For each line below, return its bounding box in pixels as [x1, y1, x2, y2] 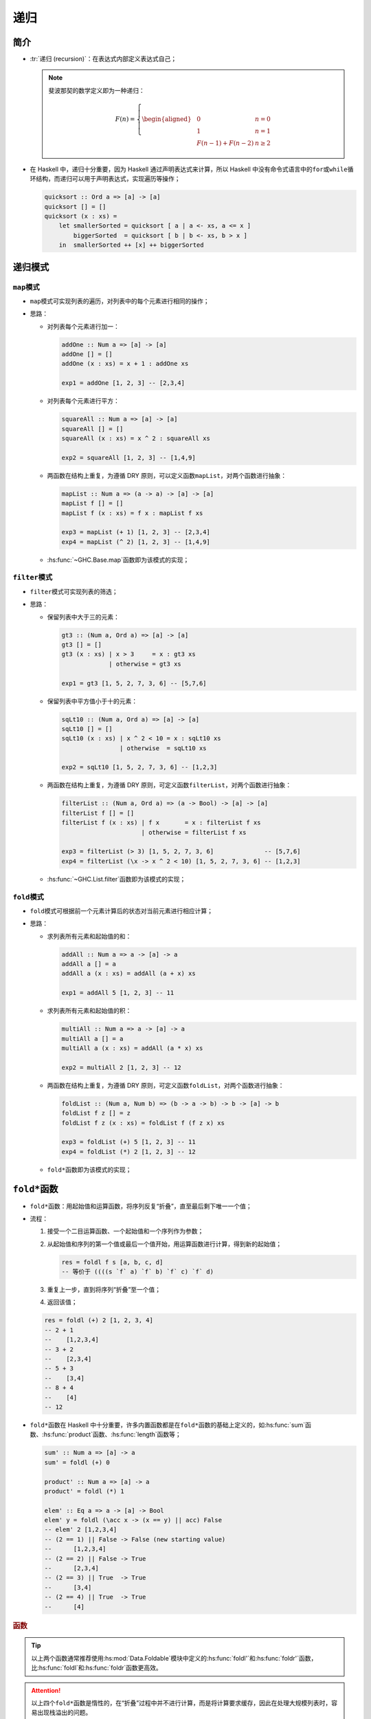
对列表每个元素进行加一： [47, 322, 120, 330]
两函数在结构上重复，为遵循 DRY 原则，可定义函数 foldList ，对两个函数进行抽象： [47, 1081, 284, 1089]
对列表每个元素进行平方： [47, 397, 120, 405]
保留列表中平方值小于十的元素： [47, 697, 137, 705]
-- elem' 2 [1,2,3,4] [44, 1526, 117, 1533]
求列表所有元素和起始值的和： [47, 932, 132, 940]
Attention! [31, 1686, 61, 1694]
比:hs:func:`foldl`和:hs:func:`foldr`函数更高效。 [31, 1664, 162, 1672]
